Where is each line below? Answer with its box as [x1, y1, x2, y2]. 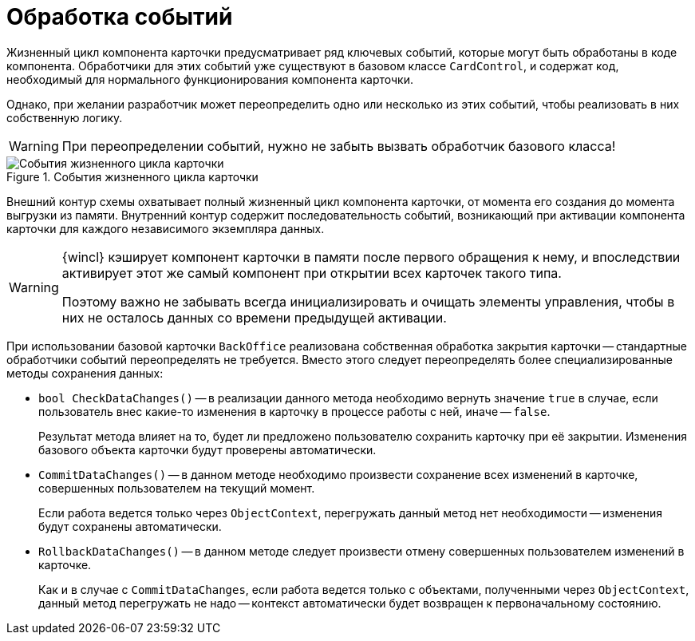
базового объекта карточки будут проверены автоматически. [38, 442, 377, 457]
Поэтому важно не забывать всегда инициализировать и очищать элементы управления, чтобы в [61, 293, 675, 310]
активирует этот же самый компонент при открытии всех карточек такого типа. [61, 264, 562, 281]
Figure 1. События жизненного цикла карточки [6, 169, 259, 184]
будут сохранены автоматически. [38, 519, 222, 533]
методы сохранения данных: [6, 366, 164, 380]
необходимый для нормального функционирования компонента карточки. [6, 72, 414, 86]
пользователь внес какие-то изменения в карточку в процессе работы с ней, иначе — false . [38, 404, 551, 418]
